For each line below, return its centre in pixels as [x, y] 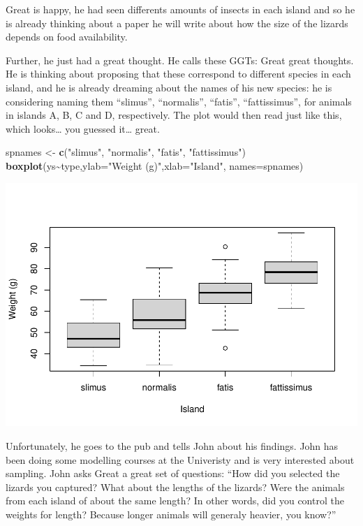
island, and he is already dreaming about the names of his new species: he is [169, 87]
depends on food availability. [67, 37]
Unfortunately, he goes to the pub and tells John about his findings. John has [172, 446]
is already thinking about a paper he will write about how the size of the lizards [177, 23]
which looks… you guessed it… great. [83, 128]
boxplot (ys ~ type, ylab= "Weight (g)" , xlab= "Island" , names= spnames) [155, 165]
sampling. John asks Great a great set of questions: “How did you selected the [173, 473]
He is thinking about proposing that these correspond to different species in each [178, 74]
